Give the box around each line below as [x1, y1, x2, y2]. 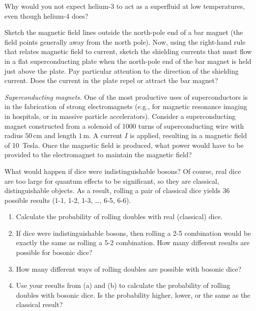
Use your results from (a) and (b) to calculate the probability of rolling [16, 280, 230, 290]
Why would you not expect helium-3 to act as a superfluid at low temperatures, [4, 1, 245, 11]
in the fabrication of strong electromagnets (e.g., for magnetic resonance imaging [4, 101, 247, 112]
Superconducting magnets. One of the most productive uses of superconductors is [4, 91, 248, 102]
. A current [89, 130, 122, 141]
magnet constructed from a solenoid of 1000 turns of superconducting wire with [4, 120, 244, 131]
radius [4, 130, 23, 141]
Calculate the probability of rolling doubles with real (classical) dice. [16, 211, 223, 222]
